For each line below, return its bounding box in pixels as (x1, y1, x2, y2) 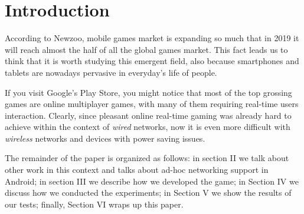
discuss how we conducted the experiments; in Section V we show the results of (5, 186, 292, 199)
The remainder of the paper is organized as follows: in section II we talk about (5, 152, 289, 164)
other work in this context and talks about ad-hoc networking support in (5, 163, 269, 176)
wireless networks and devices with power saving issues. (5, 132, 205, 144)
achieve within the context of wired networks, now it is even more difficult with (5, 121, 290, 133)
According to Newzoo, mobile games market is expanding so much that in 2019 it (5, 32, 299, 44)
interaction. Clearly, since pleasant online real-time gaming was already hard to (5, 109, 292, 121)
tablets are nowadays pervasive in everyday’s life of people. (5, 66, 217, 78)
